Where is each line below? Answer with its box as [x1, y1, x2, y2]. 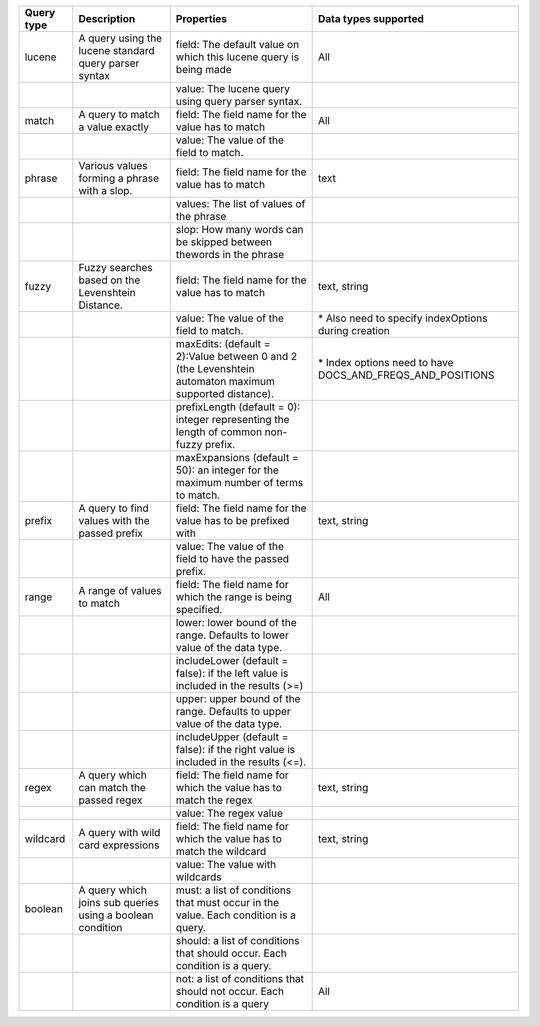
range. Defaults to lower [175, 628, 289, 642]
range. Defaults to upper [175, 705, 292, 718]
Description [78, 12, 136, 25]
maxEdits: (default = [175, 337, 271, 350]
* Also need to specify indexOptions [317, 311, 488, 325]
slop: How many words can [175, 223, 304, 236]
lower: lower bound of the [175, 616, 297, 629]
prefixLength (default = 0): [175, 400, 301, 414]
